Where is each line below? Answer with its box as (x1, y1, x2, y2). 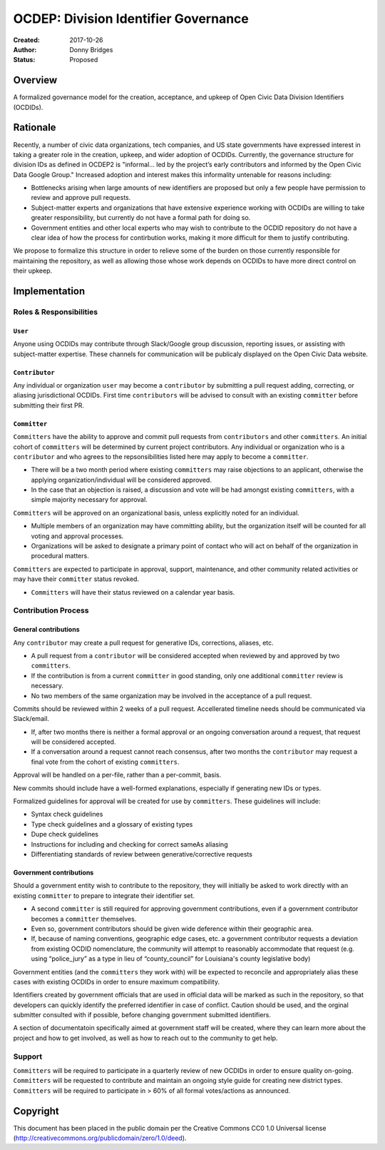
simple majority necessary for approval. (31, 495, 148, 504)
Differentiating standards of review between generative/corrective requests (31, 849, 253, 858)
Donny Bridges (69, 45, 113, 54)
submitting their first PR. (13, 400, 85, 410)
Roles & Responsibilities (13, 307, 98, 317)
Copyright (13, 1105, 60, 1117)
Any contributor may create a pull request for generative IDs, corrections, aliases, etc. (13, 638, 274, 647)
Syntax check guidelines (31, 810, 103, 819)
